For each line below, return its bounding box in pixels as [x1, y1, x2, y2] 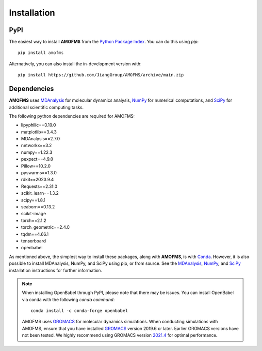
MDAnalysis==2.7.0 [21, 136, 60, 142]
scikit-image [21, 211, 46, 217]
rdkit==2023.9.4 [21, 177, 54, 183]
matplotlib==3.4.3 [21, 129, 57, 135]
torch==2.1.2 [21, 217, 47, 223]
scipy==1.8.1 [21, 197, 46, 203]
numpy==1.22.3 [21, 149, 53, 155]
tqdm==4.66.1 [21, 231, 49, 237]
